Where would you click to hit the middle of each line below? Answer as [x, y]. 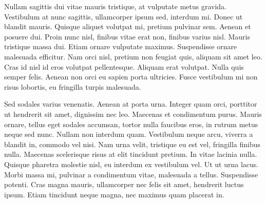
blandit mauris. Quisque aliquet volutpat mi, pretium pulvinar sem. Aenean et [128, 26]
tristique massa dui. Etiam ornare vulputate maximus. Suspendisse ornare [121, 46]
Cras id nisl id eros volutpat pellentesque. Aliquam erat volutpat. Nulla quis [124, 66]
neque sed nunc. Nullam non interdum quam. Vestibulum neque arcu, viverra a [129, 134]
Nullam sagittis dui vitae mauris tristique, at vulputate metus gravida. [115, 6]
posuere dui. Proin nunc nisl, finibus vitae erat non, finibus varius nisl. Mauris [127, 36]
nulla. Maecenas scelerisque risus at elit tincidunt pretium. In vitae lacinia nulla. [131, 154]
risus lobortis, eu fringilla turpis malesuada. [73, 86]
